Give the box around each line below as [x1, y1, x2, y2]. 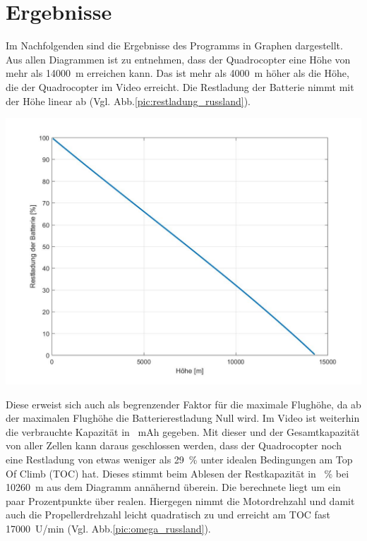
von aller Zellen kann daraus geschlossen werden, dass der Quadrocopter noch [6, 438, 342, 453]
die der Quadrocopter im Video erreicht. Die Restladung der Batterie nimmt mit [6, 79, 354, 94]
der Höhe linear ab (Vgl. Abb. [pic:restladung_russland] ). [6, 93, 251, 108]
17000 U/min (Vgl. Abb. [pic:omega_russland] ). [6, 521, 211, 536]
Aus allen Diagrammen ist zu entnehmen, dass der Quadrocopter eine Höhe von [6, 51, 351, 66]
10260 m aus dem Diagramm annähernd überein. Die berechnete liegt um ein [6, 480, 341, 494]
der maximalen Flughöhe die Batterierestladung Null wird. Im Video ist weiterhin [6, 411, 360, 425]
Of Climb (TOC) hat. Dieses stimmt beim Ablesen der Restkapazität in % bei [6, 466, 349, 480]
